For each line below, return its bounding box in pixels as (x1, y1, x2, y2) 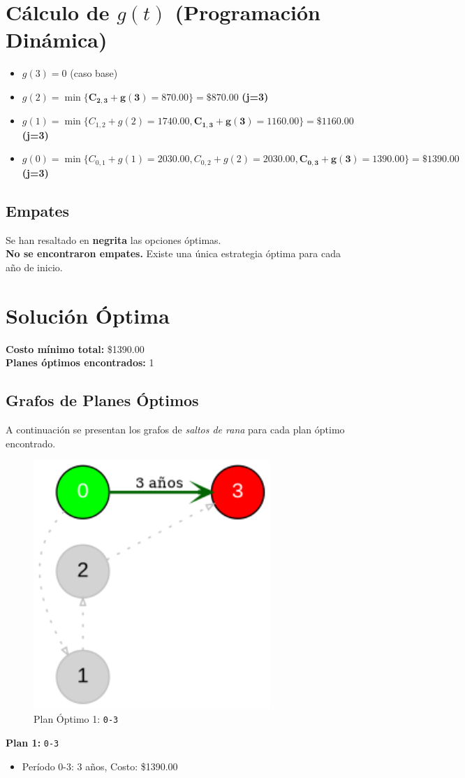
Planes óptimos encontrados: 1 (6, 355, 154, 370)
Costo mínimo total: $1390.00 (6, 341, 145, 356)
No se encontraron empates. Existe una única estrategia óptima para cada (6, 246, 341, 261)
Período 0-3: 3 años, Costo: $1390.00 (22, 758, 178, 773)
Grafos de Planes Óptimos (6, 389, 199, 411)
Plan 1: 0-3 (6, 735, 59, 749)
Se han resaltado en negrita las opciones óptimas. (6, 232, 221, 247)
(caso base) (70, 66, 118, 80)
